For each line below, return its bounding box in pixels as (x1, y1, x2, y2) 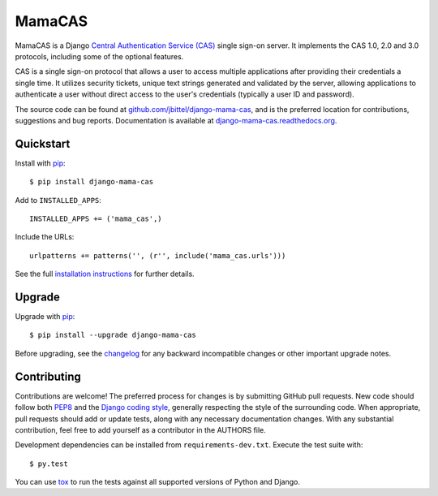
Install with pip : (15, 158, 66, 168)
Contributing (15, 369, 81, 383)
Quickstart (15, 136, 71, 150)
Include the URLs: (15, 232, 75, 242)
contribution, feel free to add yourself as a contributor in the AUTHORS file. (15, 425, 267, 434)
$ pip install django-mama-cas (29, 177, 154, 187)
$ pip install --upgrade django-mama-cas (29, 330, 196, 340)
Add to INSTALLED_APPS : (15, 195, 101, 205)
